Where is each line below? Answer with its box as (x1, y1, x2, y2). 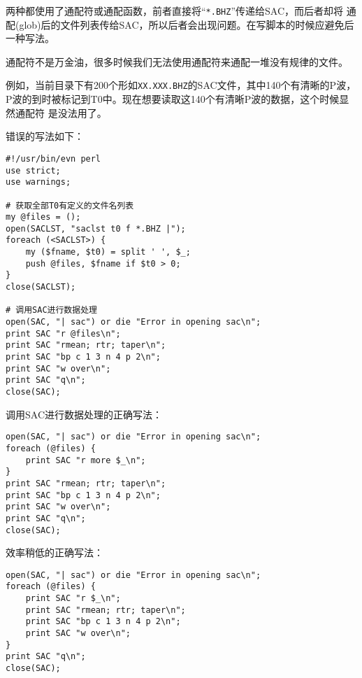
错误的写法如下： (6, 129, 84, 143)
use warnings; (6, 177, 71, 188)
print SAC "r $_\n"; (25, 593, 121, 604)
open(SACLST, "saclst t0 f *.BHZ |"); (6, 223, 186, 234)
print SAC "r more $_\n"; (25, 455, 146, 465)
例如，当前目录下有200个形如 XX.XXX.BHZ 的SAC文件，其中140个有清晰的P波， (6, 78, 356, 92)
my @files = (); (6, 212, 81, 223)
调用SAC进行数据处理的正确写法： (6, 407, 162, 421)
